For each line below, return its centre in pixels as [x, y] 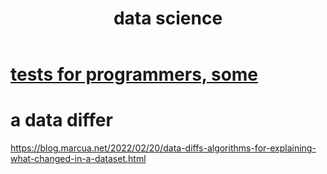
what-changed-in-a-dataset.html [78, 159]
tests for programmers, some [134, 74]
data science [168, 18]
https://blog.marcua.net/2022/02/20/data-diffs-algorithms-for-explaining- [163, 148]
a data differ [61, 120]
